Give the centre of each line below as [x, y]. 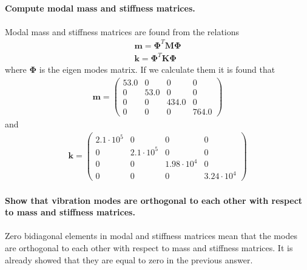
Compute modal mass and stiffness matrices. [100, 8]
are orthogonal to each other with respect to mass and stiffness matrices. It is [149, 248]
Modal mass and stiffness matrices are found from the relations [122, 31]
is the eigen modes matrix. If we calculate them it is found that [157, 69]
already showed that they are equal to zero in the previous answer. [129, 259]
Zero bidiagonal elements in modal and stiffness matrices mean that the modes [151, 236]
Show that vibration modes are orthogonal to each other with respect [154, 200]
